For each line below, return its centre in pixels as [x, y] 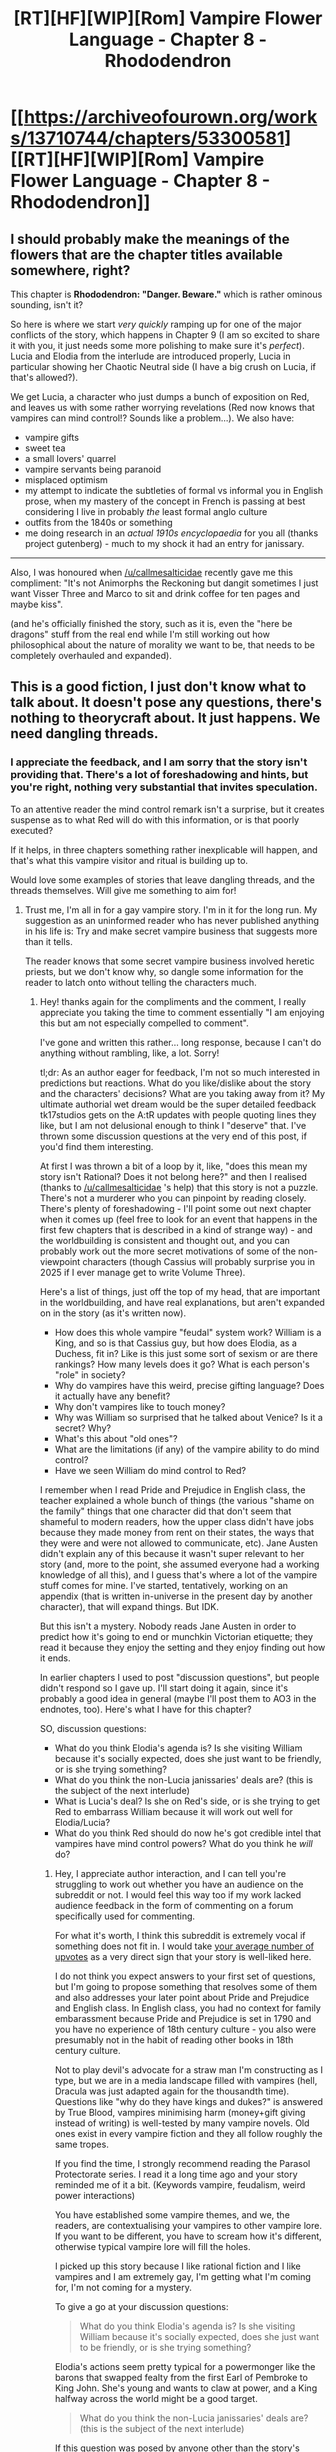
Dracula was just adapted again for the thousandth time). [172, 2091]
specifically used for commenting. [125, 1916]
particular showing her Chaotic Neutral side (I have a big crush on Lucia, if [163, 366]
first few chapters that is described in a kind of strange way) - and [176, 1229]
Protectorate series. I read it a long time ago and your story [176, 2174]
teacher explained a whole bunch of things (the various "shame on [177, 1500]
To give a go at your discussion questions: [141, 2306]
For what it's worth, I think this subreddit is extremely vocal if [180, 1935]
